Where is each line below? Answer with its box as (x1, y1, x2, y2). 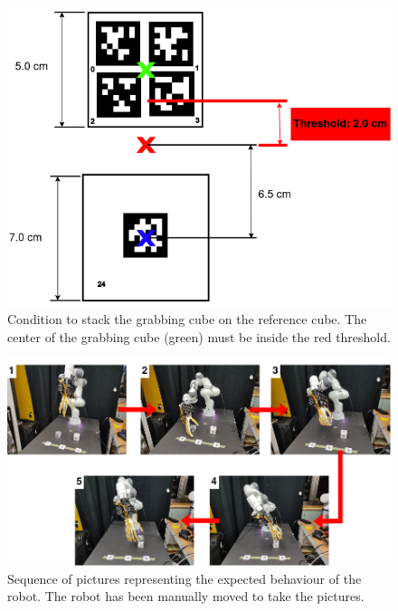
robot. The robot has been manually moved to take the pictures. (7, 587, 365, 606)
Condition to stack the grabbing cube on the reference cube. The (7, 310, 367, 329)
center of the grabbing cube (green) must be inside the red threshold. (7, 327, 391, 346)
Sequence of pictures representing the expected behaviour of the (7, 568, 362, 587)
